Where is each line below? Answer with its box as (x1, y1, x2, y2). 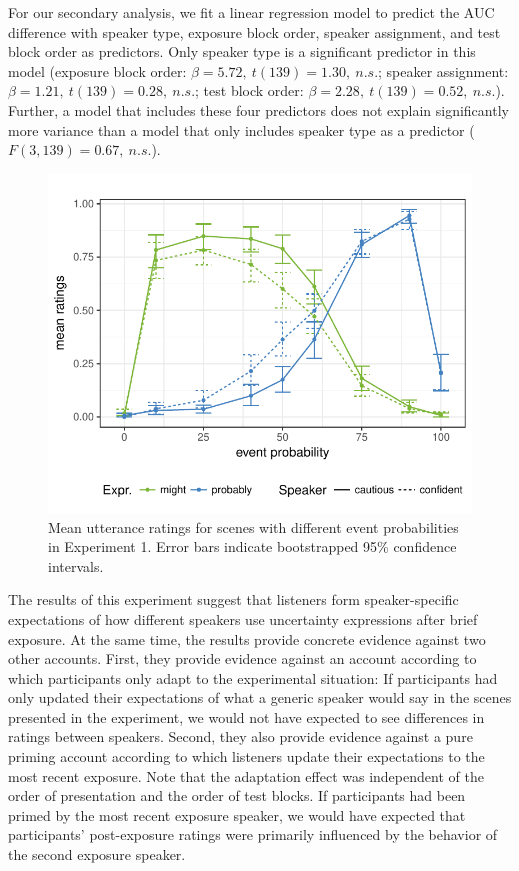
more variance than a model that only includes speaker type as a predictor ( (8, 119, 475, 140)
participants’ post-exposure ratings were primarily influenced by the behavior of (8, 824, 498, 845)
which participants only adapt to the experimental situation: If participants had (8, 667, 498, 688)
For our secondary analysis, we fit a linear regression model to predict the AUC (8, 2, 495, 22)
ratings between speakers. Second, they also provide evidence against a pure (8, 726, 473, 747)
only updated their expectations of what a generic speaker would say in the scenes (8, 687, 512, 708)
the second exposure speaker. (8, 844, 186, 865)
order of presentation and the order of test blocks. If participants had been (8, 785, 466, 806)
